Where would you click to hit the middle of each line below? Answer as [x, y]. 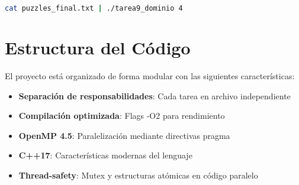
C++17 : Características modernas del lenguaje [105, 155]
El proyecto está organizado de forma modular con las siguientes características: [150, 76]
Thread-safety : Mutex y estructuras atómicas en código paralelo [138, 175]
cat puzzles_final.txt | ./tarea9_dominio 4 [94, 8]
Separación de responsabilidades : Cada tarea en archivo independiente [155, 95]
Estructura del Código [98, 48]
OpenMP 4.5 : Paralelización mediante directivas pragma [124, 135]
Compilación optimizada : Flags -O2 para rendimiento [122, 116]
